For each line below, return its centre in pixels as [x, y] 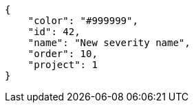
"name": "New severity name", [109, 43]
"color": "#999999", [83, 21]
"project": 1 [63, 65]
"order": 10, [63, 54]
